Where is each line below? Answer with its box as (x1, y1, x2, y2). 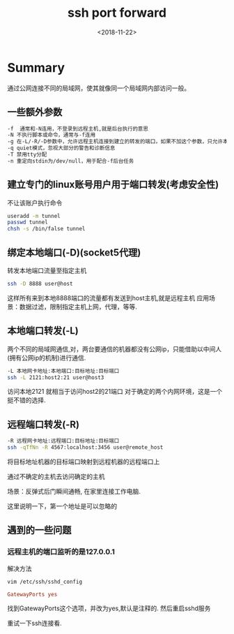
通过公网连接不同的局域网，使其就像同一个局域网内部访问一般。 (7, 84, 190, 92)
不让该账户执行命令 (7, 198, 63, 207)
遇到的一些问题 (7, 524, 72, 536)
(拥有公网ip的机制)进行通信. (7, 353, 86, 362)
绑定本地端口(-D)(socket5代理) (7, 246, 141, 258)
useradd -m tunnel (7, 212, 61, 219)
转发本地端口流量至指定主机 (7, 267, 87, 274)
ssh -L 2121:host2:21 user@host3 (7, 374, 104, 381)
